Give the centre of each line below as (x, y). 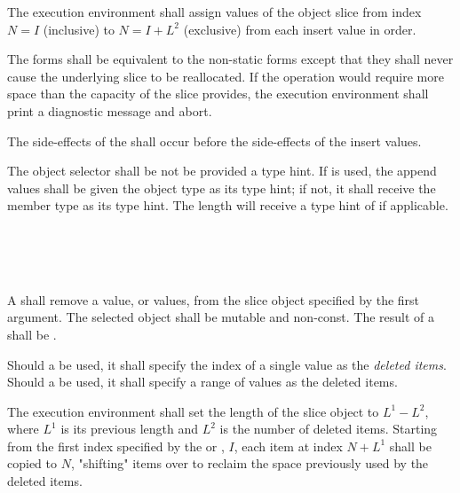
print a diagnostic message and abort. (110, 110)
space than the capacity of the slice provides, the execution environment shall (218, 94)
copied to (32, 463)
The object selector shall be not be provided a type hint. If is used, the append (222, 171)
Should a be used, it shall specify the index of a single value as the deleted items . (227, 364)
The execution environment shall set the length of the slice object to (193, 411)
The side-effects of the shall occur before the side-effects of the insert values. (214, 141)
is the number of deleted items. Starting (329, 429)
